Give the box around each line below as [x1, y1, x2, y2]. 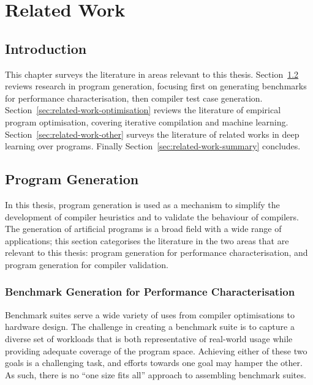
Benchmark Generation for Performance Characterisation [5, 284, 295, 299]
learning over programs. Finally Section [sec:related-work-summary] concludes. [5, 140, 301, 152]
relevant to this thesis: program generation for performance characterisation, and [5, 246, 308, 259]
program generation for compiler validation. [5, 258, 169, 271]
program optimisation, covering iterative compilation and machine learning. [5, 115, 288, 128]
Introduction [5, 39, 87, 58]
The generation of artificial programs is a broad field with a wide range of [5, 222, 282, 235]
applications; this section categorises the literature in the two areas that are [5, 234, 289, 247]
